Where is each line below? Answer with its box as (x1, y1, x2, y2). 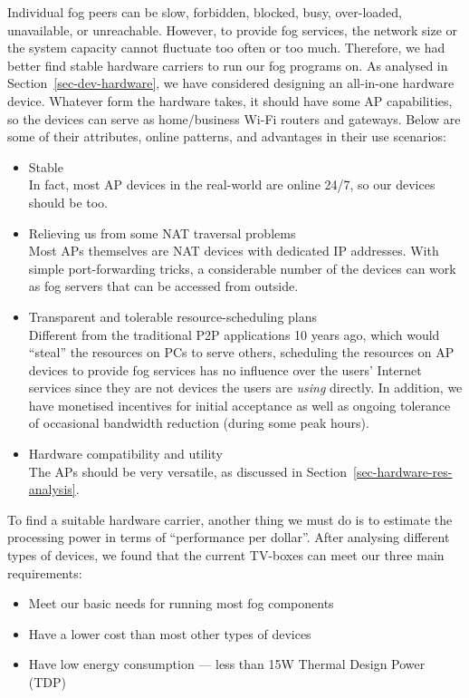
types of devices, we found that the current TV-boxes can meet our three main (7, 546, 445, 565)
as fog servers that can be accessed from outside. (28, 276, 299, 296)
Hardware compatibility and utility (28, 444, 223, 463)
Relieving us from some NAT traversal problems (28, 223, 296, 242)
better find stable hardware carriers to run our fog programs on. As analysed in (7, 55, 448, 74)
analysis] (28, 480, 76, 499)
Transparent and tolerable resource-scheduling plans (28, 306, 318, 325)
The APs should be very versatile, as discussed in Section (28, 461, 347, 480)
